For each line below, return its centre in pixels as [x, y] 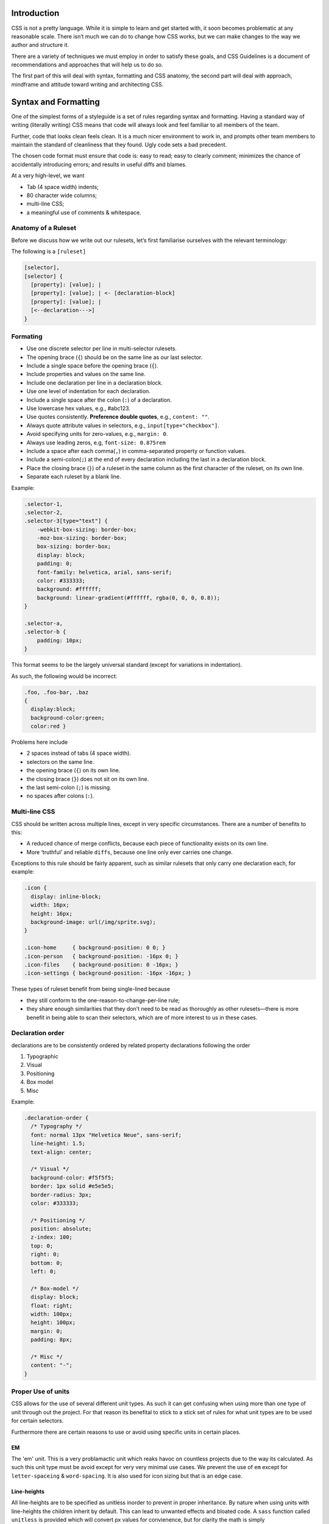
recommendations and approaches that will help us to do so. [87, 65]
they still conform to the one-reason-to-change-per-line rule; [103, 1000]
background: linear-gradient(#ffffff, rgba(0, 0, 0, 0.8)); [129, 598]
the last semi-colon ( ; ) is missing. [69, 787]
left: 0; [44, 1272]
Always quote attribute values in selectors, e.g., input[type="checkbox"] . [123, 425]
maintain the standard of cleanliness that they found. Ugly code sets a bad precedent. [119, 144]
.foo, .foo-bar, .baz [56, 692]
